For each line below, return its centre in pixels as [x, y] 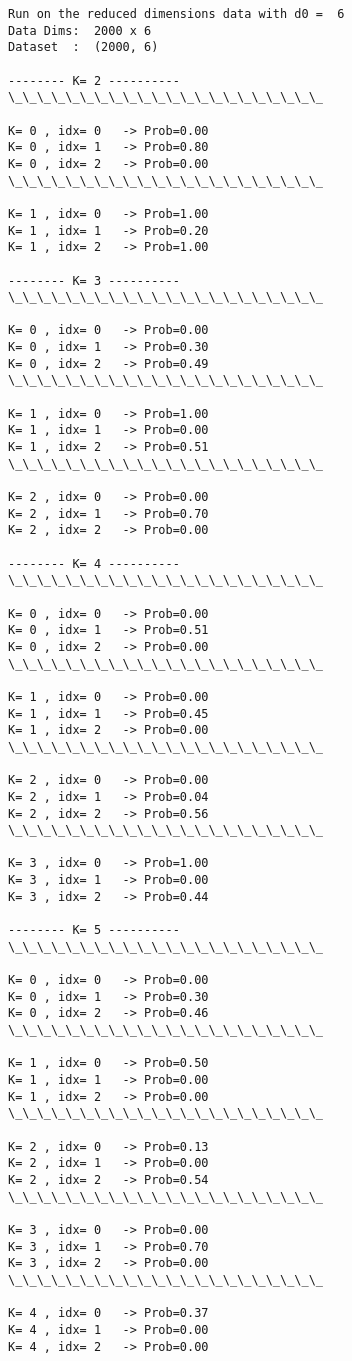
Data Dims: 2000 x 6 [80, 30]
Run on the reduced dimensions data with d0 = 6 [176, 14]
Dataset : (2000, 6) [83, 47]
